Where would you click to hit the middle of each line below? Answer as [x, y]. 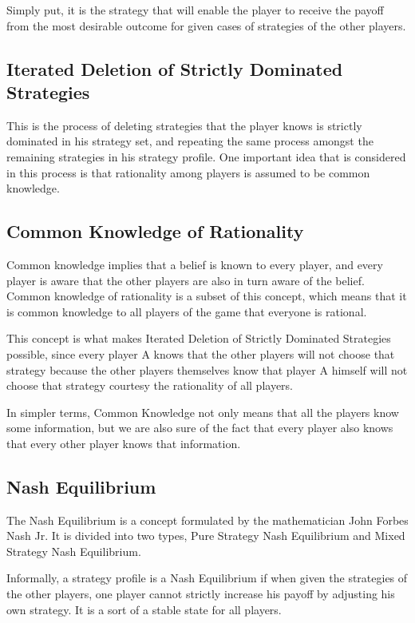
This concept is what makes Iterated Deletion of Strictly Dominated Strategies [199, 338]
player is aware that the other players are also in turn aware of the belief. [186, 280]
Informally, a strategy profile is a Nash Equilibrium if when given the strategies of [207, 578]
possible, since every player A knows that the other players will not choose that [201, 353]
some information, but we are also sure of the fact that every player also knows [200, 428]
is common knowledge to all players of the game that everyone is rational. [187, 311]
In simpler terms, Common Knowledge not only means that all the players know [203, 412]
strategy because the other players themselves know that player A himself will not [207, 369]
